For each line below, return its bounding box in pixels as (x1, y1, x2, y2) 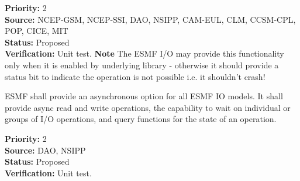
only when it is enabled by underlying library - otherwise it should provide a (5, 58, 279, 71)
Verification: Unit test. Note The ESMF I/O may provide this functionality (5, 47, 284, 60)
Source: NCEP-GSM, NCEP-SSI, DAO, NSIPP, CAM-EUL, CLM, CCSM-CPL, (5, 13, 296, 25)
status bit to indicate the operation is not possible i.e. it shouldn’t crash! (5, 70, 265, 82)
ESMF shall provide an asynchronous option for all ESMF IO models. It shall (5, 90, 283, 102)
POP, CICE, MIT (5, 25, 68, 37)
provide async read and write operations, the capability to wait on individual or (5, 101, 291, 113)
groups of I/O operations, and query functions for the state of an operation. (5, 113, 277, 125)
